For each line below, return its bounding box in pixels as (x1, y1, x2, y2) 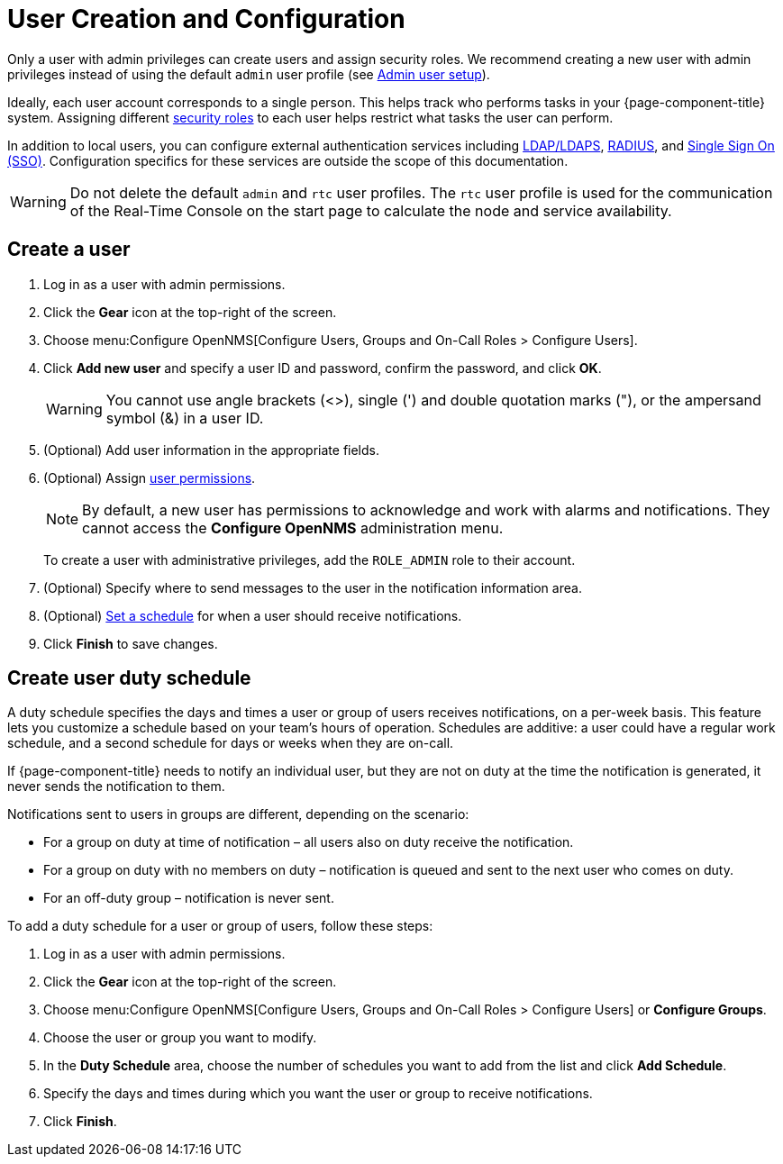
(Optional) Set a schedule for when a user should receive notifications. (43, 607, 462, 623)
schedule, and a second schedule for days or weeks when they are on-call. (7, 735, 454, 751)
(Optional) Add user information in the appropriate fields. (43, 441, 380, 458)
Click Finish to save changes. (43, 635, 218, 651)
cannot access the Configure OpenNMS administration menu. (82, 518, 504, 537)
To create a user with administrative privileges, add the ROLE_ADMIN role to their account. (43, 551, 576, 568)
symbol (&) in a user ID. (105, 408, 264, 427)
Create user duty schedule (7, 667, 251, 690)
